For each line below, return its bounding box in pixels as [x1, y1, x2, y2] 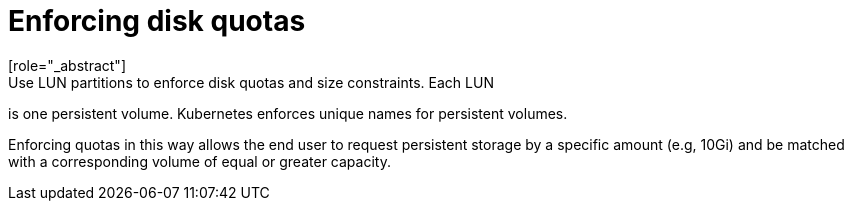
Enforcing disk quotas [8, 4, 306, 38]
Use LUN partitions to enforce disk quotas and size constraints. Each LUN [8, 73, 494, 91]
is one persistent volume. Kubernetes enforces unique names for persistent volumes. [8, 104, 568, 122]
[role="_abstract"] [8, 56, 127, 74]
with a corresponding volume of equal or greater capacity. [8, 152, 391, 170]
